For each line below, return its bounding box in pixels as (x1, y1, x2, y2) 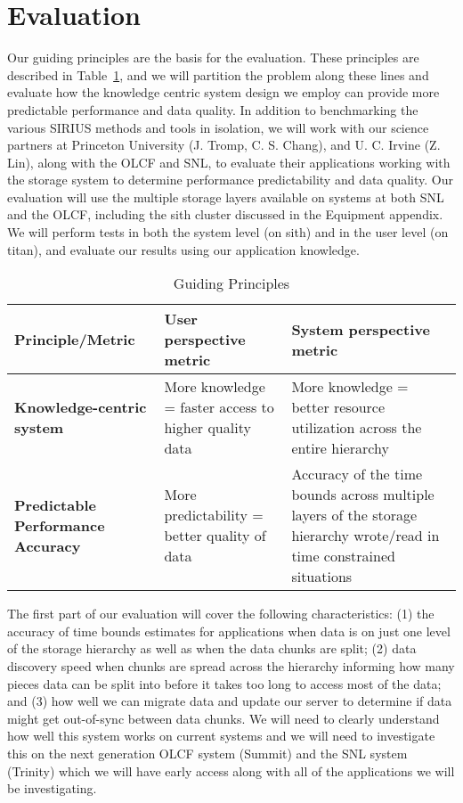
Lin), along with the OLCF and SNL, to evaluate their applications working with (7, 152, 451, 171)
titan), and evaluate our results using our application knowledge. (7, 240, 360, 258)
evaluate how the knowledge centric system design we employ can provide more (7, 83, 440, 102)
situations (291, 566, 353, 587)
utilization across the (291, 417, 422, 438)
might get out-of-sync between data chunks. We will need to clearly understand (7, 709, 440, 727)
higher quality (164, 417, 251, 438)
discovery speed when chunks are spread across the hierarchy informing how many (7, 657, 455, 676)
